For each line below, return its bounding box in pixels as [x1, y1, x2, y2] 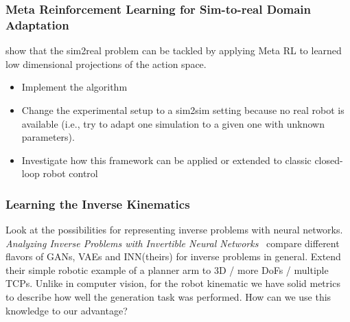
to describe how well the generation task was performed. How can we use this [5, 290, 331, 304]
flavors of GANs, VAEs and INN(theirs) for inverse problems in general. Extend [5, 249, 341, 264]
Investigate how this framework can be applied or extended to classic [21, 152, 312, 167]
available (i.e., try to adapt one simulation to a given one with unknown [21, 116, 325, 130]
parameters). [21, 130, 75, 144]
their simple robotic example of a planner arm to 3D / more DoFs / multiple [5, 262, 329, 277]
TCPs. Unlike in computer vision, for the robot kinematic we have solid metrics [5, 276, 340, 290]
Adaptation [5, 16, 69, 33]
